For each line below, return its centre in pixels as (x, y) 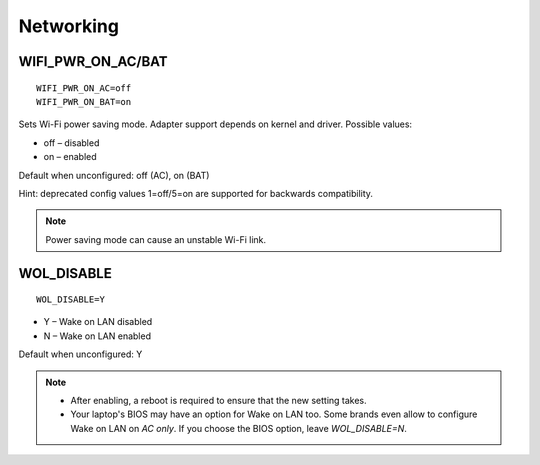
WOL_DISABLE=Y (70, 299)
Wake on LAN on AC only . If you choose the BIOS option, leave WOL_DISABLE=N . (238, 428)
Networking (69, 26)
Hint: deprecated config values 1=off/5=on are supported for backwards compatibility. (196, 193)
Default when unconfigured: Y (80, 354)
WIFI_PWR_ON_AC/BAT (93, 61)
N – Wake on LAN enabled (97, 336)
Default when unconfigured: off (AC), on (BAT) (114, 175)
